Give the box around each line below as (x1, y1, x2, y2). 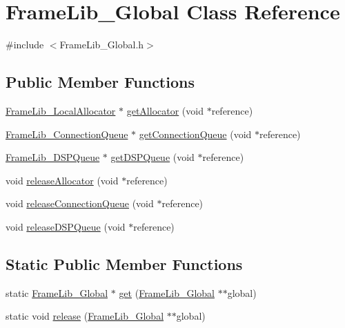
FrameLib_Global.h (59, 37, 144, 52)
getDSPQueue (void (110, 150, 195, 164)
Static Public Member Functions (6, 253, 243, 274)
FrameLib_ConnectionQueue (6, 126, 128, 141)
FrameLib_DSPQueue (6, 150, 100, 164)
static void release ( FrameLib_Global (6, 309, 164, 323)
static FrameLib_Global (6, 285, 108, 300)
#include (6, 37, 44, 52)
